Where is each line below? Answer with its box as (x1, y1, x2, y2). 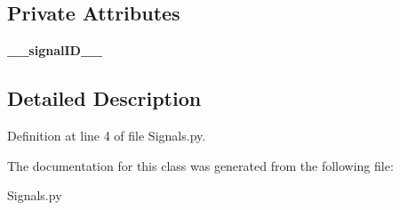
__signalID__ (7, 41, 103, 60)
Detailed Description (7, 85, 202, 112)
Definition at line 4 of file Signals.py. (7, 126, 206, 144)
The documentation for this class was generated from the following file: (7, 156, 394, 174)
